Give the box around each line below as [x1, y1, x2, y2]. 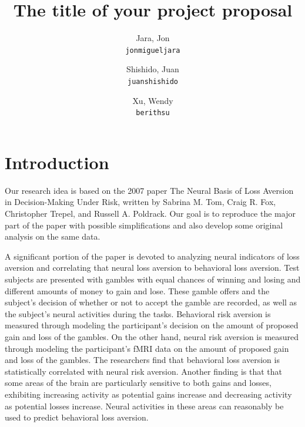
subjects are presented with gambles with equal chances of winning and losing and [5, 273, 301, 285]
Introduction [5, 150, 109, 174]
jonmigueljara [125, 46, 180, 55]
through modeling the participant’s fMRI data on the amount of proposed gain [5, 342, 289, 354]
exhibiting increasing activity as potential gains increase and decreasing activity [5, 388, 292, 400]
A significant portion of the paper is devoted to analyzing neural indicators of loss [5, 250, 300, 262]
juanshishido [128, 77, 178, 86]
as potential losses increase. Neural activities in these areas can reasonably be [5, 399, 284, 412]
